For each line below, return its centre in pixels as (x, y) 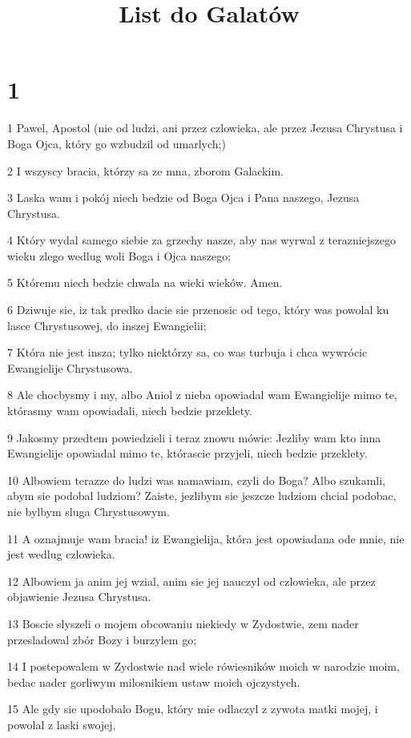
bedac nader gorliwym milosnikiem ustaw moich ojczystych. (154, 682)
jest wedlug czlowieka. (61, 554)
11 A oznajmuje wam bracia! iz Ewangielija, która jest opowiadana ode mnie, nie (206, 538)
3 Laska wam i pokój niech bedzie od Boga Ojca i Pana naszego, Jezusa (183, 198)
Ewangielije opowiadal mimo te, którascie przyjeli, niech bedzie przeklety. (187, 453)
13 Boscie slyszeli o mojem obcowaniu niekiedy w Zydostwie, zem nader (183, 623)
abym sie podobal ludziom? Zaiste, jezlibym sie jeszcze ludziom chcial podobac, (202, 496)
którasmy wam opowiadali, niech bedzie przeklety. (130, 411)
